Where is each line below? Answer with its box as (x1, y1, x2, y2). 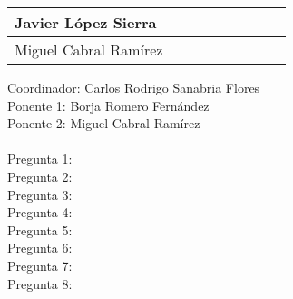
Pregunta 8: (7, 274, 73, 293)
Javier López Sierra (15, 12, 157, 33)
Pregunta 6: (7, 238, 73, 257)
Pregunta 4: (7, 203, 73, 222)
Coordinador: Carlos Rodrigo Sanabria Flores (7, 78, 260, 96)
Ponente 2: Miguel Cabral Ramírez (7, 114, 200, 133)
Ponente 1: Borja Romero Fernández (7, 95, 210, 115)
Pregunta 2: (7, 166, 73, 185)
